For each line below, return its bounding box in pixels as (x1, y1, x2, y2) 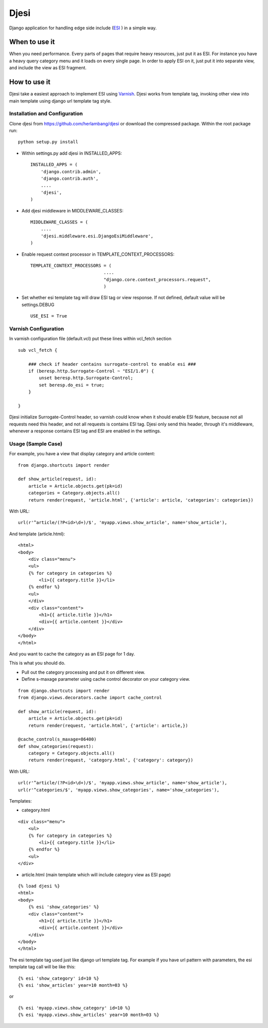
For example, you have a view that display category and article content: (9, 451, 155, 457)
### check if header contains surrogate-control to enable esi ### (28, 361, 196, 367)
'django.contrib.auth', (40, 176, 99, 182)
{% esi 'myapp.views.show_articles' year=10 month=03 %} (18, 1012, 160, 1018)
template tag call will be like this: (9, 964, 76, 970)
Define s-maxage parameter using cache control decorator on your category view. (21, 676, 191, 682)
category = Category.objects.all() (28, 750, 115, 756)
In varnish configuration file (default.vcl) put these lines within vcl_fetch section (9, 336, 172, 342)
